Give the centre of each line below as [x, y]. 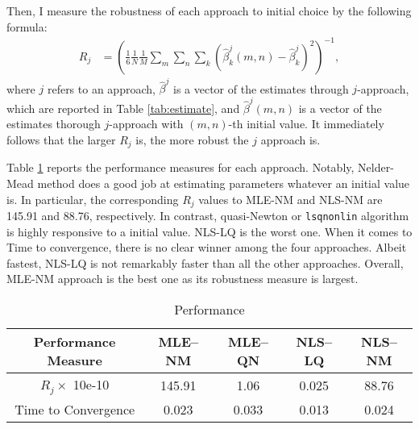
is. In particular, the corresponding [93, 199]
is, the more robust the [192, 139]
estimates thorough [54, 124]
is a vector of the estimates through [261, 88]
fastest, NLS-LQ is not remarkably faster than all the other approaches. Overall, [205, 262]
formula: [27, 26]
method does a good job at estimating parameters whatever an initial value [224, 183]
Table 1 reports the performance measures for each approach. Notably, [180, 167]
